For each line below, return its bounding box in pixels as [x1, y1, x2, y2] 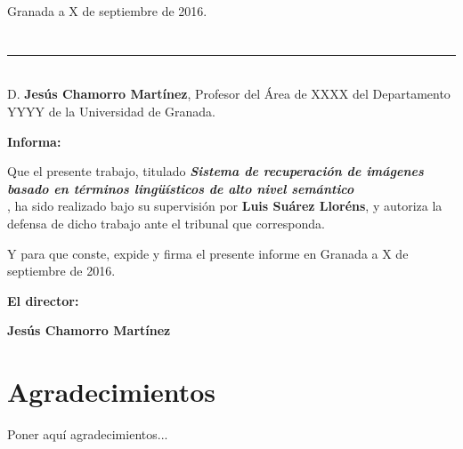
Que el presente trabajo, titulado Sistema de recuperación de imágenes [7, 162, 424, 180]
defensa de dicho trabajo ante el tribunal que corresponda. [7, 213, 325, 232]
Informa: [7, 132, 61, 150]
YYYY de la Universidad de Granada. [7, 101, 215, 120]
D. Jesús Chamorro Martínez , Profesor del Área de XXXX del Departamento [7, 84, 451, 103]
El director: [7, 291, 79, 309]
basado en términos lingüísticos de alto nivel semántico [7, 179, 354, 197]
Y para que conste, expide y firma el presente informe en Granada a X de [7, 244, 409, 262]
